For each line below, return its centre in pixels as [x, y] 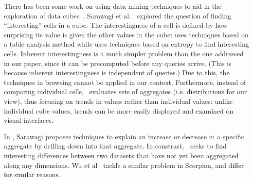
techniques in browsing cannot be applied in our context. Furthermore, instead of [125, 82]
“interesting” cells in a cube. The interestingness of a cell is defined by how [116, 25]
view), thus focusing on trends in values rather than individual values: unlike [118, 101]
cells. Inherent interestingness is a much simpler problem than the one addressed [124, 53]
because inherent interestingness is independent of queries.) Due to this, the [117, 73]
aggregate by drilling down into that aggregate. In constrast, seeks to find [115, 146]
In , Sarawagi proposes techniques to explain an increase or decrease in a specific [124, 136]
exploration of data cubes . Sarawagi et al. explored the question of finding [117, 15]
